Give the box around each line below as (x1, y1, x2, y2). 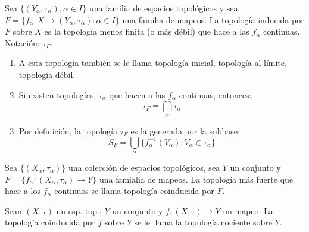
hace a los (5, 184, 40, 197)
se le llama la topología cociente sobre (134, 216, 272, 228)
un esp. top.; (56, 204, 102, 217)
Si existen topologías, (18, 88, 96, 101)
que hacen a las (109, 88, 166, 101)
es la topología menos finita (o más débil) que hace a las (44, 25, 249, 37)
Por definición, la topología (18, 124, 117, 137)
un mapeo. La (223, 204, 273, 217)
